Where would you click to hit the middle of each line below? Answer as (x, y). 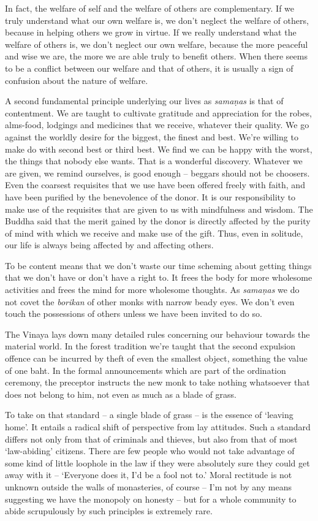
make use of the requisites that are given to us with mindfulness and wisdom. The (159, 209)
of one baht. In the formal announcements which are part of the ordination (146, 370)
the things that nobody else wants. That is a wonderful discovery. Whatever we (154, 161)
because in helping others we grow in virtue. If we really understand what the (151, 32)
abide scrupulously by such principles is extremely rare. (109, 511)
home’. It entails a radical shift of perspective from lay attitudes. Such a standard (158, 427)
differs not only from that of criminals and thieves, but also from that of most (151, 439)
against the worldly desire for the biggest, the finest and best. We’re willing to (152, 136)
